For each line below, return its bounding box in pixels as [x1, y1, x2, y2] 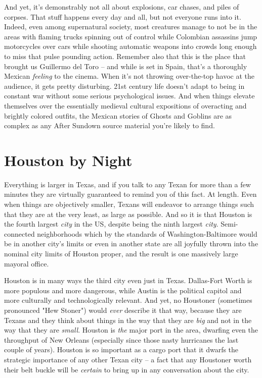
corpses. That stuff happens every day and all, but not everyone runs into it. [4, 11, 241, 22]
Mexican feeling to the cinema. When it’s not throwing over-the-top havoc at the [4, 71, 254, 81]
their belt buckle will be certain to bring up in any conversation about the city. [4, 364, 249, 374]
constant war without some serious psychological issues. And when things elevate [4, 90, 255, 101]
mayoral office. [4, 258, 49, 268]
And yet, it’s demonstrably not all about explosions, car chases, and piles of [4, 2, 239, 12]
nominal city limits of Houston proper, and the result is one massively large [4, 248, 238, 258]
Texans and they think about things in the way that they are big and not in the [4, 314, 252, 325]
